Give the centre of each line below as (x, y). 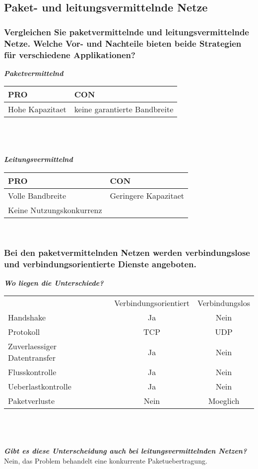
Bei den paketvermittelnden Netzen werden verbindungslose (127, 253)
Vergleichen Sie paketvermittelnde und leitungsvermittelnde (127, 32)
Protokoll (24, 332)
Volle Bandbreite (37, 195)
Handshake (27, 317)
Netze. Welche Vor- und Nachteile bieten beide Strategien (123, 43)
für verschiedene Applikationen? (70, 54)
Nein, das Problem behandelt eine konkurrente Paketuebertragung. (106, 460)
